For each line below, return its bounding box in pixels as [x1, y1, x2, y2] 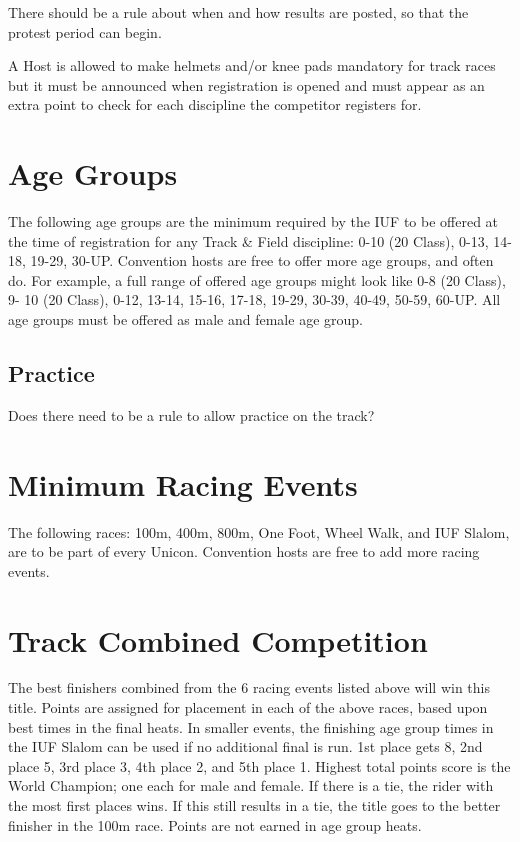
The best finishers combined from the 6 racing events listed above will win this [8, 677, 490, 698]
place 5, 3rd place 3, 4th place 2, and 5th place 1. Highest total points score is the [8, 755, 511, 776]
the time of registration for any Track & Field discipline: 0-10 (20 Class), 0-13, [8, 230, 489, 251]
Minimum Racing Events [8, 463, 358, 504]
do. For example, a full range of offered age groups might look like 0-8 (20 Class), [8, 269, 506, 290]
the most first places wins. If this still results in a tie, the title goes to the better [8, 795, 501, 816]
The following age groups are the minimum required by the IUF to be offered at [8, 211, 499, 232]
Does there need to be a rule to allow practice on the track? [8, 404, 375, 425]
